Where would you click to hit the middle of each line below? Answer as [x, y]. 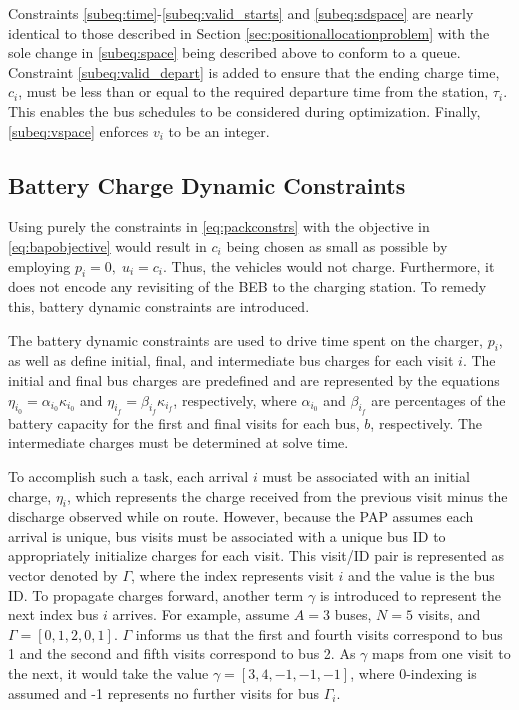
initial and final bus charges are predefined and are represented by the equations [254, 379]
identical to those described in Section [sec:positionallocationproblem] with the [249, 32]
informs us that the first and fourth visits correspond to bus [319, 633]
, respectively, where [235, 399]
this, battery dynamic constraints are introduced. [159, 305]
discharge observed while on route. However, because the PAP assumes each [241, 516]
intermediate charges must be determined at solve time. [178, 442]
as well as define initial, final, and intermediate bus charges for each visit [231, 360]
